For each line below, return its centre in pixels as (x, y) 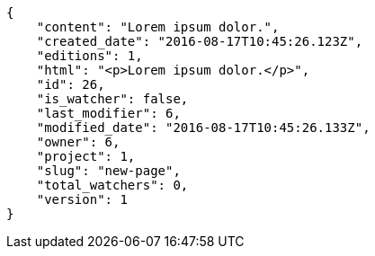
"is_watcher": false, (112, 99)
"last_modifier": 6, (108, 113)
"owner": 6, (78, 142)
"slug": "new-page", (108, 171)
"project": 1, (86, 156)
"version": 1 (82, 199)
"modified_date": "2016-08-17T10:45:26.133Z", (203, 128)
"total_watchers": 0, (112, 185)
